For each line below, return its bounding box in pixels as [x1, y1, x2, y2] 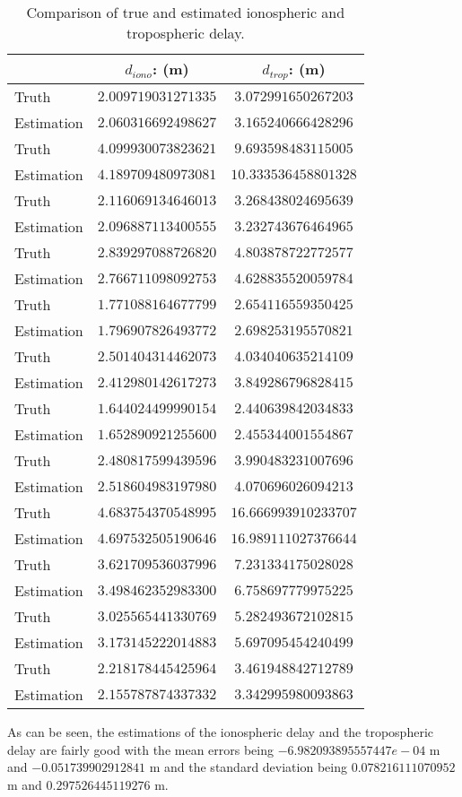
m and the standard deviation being [149, 758, 347, 776]
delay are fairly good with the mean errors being [7, 740, 275, 758]
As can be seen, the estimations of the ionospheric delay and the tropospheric [7, 722, 434, 741]
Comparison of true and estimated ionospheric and [26, 2, 345, 22]
